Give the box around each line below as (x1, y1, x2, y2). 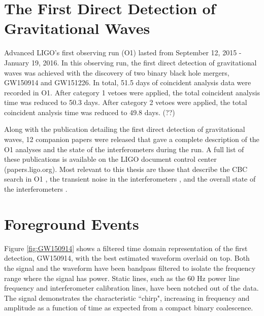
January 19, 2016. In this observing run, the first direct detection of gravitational (4, 57, 257, 67)
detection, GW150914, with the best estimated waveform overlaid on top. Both (4, 253, 250, 263)
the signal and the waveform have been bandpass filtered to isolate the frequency (4, 262, 256, 273)
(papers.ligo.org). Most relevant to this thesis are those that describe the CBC (4, 163, 248, 174)
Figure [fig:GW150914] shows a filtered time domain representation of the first (4, 242, 248, 253)
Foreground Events (4, 213, 139, 234)
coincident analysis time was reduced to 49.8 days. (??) (4, 107, 175, 117)
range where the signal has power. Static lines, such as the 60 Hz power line (4, 272, 240, 283)
